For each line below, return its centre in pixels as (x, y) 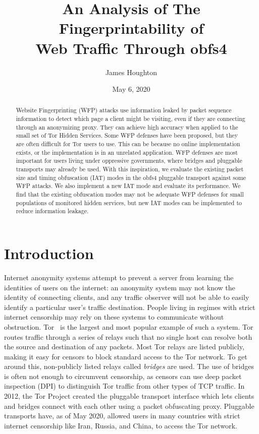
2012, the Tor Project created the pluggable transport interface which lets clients (129, 396)
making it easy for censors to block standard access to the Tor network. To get (126, 356)
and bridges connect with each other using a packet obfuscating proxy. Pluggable (129, 406)
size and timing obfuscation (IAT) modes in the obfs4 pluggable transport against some (131, 177)
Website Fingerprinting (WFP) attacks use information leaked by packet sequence (124, 110)
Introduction (49, 253)
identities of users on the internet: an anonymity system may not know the (120, 287)
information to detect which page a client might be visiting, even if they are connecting (131, 119)
